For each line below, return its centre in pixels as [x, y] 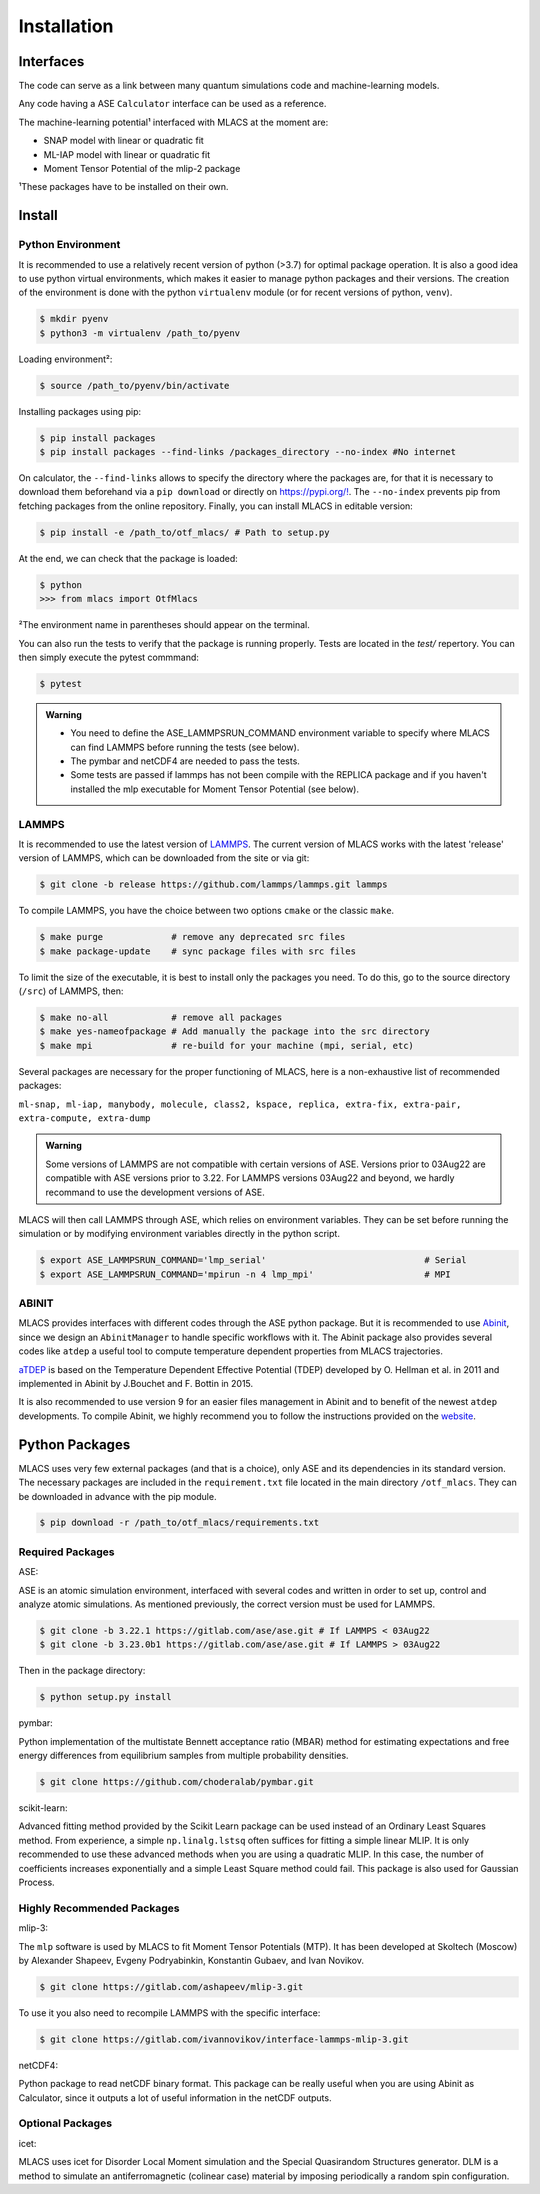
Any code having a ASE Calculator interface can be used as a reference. [172, 104]
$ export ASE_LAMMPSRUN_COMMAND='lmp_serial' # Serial [253, 1260]
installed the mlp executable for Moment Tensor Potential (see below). [215, 789]
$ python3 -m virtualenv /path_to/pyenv [139, 333]
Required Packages [66, 1552]
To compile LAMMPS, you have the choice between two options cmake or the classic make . [206, 911]
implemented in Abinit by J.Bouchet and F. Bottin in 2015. [136, 1384]
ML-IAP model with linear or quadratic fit [126, 154]
